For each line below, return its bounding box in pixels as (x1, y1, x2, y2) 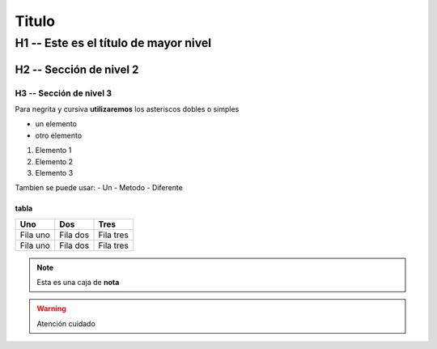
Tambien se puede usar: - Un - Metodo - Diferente (15, 183, 184, 193)
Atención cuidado (36, 318, 96, 328)
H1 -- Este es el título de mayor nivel (15, 36, 212, 50)
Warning (36, 304, 66, 313)
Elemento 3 (35, 168, 74, 177)
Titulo (15, 12, 56, 30)
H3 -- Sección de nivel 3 (15, 87, 112, 99)
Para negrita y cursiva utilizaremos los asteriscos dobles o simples (15, 104, 240, 113)
